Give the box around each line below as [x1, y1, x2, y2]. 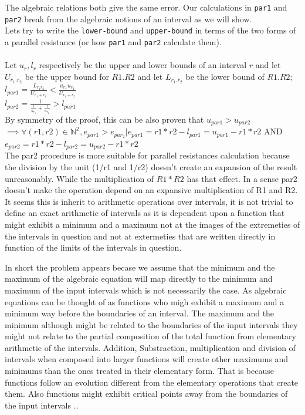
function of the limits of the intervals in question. [5, 241, 182, 254]
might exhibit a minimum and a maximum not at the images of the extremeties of [5, 218, 300, 230]
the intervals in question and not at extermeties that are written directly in [5, 230, 276, 242]
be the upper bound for [25, 70, 109, 82]
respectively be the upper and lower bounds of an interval [39, 59, 247, 71]
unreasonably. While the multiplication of [5, 172, 154, 184]
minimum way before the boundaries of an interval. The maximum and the [5, 307, 274, 319]
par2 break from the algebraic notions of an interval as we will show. [5, 12, 252, 25]
